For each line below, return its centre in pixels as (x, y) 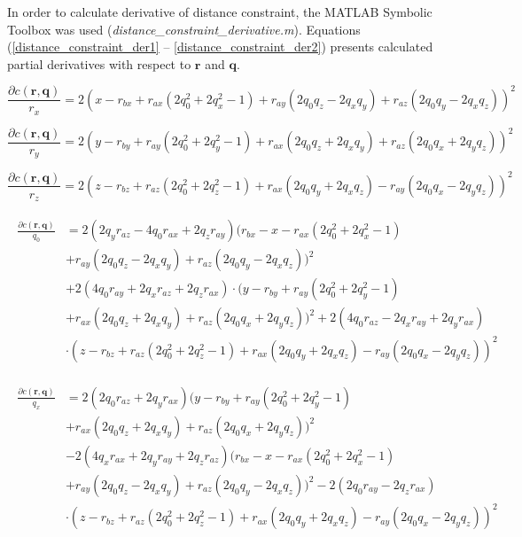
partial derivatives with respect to (99, 63)
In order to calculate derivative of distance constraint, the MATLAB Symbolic (220, 12)
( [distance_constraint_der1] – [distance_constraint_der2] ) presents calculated (220, 47)
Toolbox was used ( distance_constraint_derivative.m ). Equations (184, 29)
